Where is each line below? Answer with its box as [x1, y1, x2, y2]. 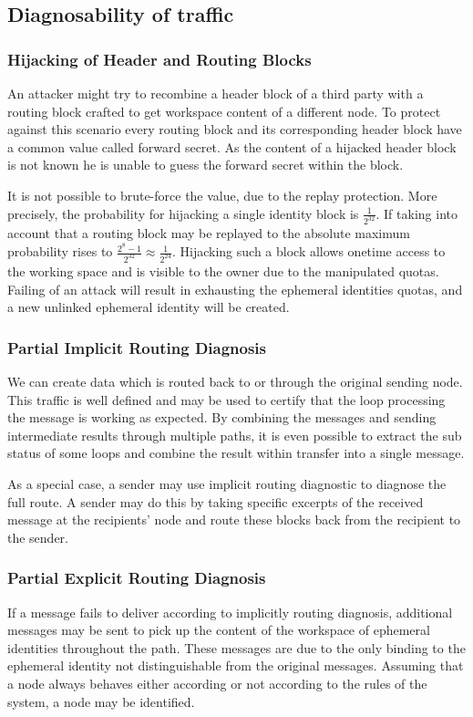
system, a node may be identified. [7, 691, 195, 711]
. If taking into [375, 203, 458, 223]
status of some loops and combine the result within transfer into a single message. [7, 443, 465, 462]
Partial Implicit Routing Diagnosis [7, 336, 267, 358]
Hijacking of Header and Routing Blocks [7, 47, 312, 70]
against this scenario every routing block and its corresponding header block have [7, 119, 462, 139]
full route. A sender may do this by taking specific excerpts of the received [7, 492, 424, 511]
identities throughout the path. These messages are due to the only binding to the [7, 638, 466, 657]
